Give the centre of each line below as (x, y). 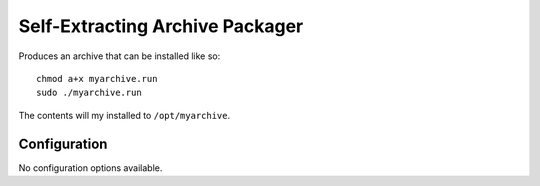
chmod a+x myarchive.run (97, 78)
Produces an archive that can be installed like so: (119, 56)
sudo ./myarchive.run (89, 93)
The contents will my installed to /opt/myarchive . (124, 115)
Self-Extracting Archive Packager (161, 26)
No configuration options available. (90, 167)
